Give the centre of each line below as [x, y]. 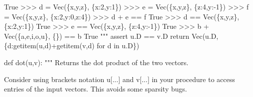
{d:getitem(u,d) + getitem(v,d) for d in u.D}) [72, 46]
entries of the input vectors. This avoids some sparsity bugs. [96, 89]
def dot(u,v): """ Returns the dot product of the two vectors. [96, 62]
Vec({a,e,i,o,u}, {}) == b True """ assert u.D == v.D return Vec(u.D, [111, 36]
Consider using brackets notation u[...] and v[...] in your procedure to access [120, 79]
